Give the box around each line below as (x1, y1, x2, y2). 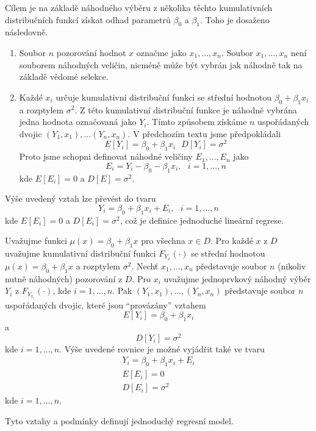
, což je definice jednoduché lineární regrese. (120, 213, 284, 226)
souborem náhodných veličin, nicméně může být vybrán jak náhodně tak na (19, 58, 303, 71)
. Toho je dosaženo (200, 13, 270, 26)
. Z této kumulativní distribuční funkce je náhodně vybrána (74, 103, 297, 116)
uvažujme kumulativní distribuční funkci (5, 246, 156, 259)
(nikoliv (278, 259, 306, 272)
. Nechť (131, 259, 159, 272)
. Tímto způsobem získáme (146, 115, 247, 128)
